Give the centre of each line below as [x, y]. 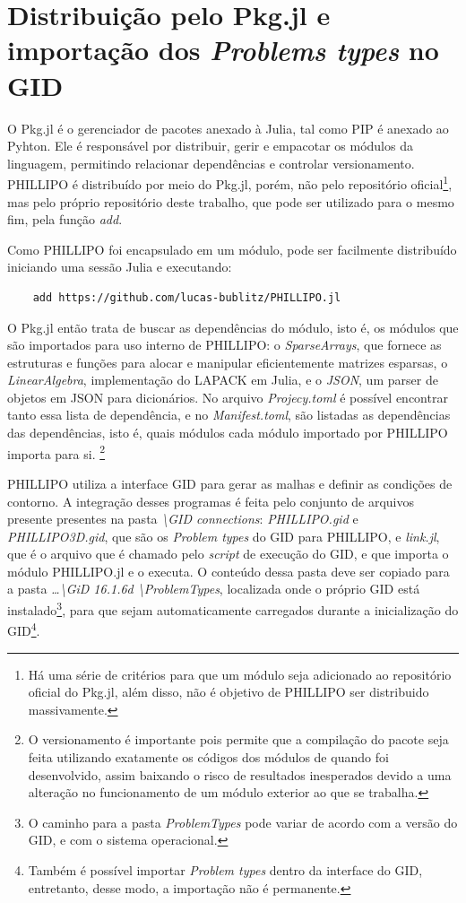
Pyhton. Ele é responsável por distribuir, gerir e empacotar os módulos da [210, 146]
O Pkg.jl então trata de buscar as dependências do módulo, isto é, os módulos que [233, 327]
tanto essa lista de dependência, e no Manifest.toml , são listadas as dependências [229, 415]
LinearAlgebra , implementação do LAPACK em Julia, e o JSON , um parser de [223, 380]
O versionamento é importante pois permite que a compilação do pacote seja [238, 739]
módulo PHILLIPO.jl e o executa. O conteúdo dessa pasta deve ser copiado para [229, 571]
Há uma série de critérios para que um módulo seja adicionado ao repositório [240, 674]
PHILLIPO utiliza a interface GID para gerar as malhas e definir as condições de [230, 483]
